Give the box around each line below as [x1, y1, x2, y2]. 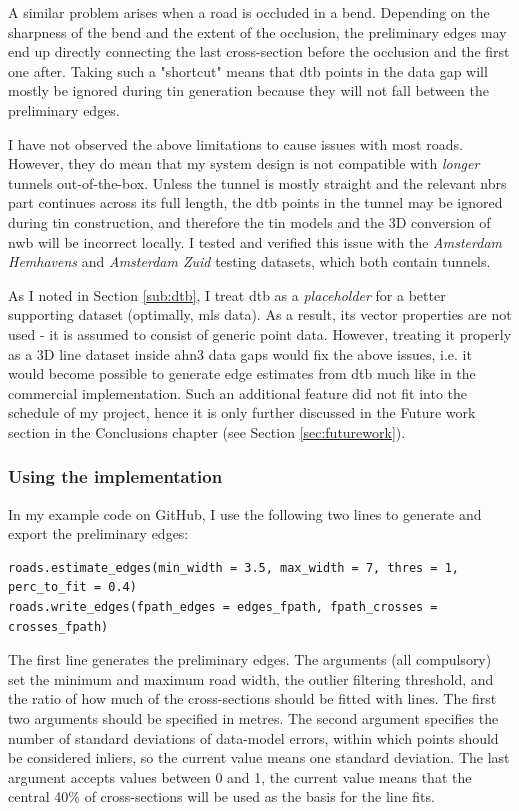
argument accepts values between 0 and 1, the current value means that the [8, 766, 472, 787]
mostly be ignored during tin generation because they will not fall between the [8, 80, 489, 101]
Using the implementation [8, 464, 223, 489]
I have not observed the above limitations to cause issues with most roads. [8, 133, 463, 154]
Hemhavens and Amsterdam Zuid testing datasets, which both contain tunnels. [8, 251, 491, 272]
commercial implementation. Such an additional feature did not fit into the [8, 382, 468, 403]
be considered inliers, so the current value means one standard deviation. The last [8, 747, 510, 768]
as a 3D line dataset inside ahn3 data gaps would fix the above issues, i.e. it [8, 343, 472, 364]
